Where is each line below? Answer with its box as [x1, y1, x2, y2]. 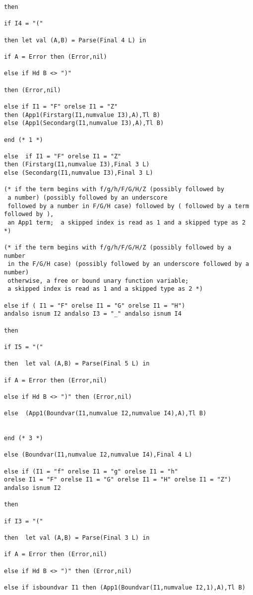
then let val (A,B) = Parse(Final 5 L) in [4, 360, 150, 367]
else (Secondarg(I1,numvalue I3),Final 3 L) [4, 169, 153, 177]
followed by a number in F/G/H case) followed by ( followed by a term [7, 202, 249, 210]
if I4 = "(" [4, 20, 43, 27]
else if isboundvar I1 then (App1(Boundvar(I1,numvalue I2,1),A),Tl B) [4, 584, 246, 591]
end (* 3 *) [4, 435, 43, 442]
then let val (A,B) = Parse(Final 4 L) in [4, 36, 146, 44]
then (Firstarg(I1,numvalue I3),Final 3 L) [4, 161, 150, 168]
